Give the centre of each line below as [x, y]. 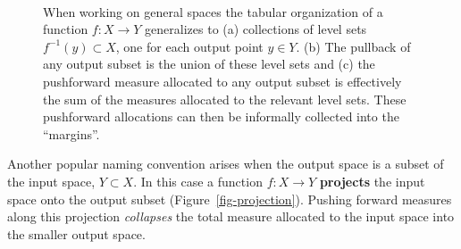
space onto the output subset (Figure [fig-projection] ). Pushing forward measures [230, 199]
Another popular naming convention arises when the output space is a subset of [226, 164]
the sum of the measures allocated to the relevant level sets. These [225, 99]
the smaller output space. [76, 233]
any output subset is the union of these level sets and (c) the [209, 64]
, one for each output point [189, 46]
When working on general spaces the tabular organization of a [213, 11]
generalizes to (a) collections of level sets [256, 29]
